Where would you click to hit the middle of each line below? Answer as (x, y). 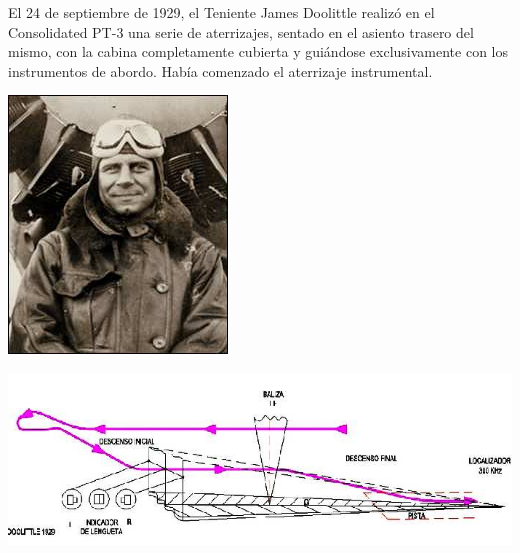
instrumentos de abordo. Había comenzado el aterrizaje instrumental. (220, 70)
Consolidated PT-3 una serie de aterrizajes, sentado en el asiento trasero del (241, 31)
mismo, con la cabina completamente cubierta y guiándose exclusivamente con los (258, 51)
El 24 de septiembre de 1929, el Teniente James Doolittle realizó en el (221, 12)
